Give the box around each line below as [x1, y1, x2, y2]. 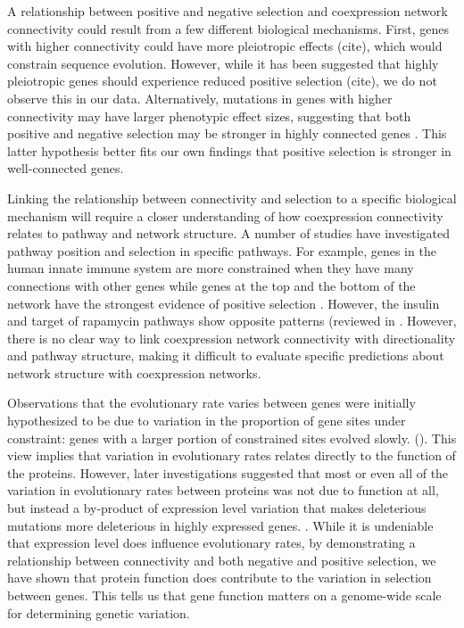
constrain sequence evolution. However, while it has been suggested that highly [7, 54, 439, 72]
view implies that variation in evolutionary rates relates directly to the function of [7, 446, 456, 465]
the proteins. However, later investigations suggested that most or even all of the [7, 463, 449, 482]
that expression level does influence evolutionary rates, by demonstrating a [7, 533, 416, 552]
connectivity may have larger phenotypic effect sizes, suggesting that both [7, 106, 411, 125]
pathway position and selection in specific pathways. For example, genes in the [7, 241, 436, 260]
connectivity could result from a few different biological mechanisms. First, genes [7, 19, 449, 37]
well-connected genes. [7, 159, 124, 178]
